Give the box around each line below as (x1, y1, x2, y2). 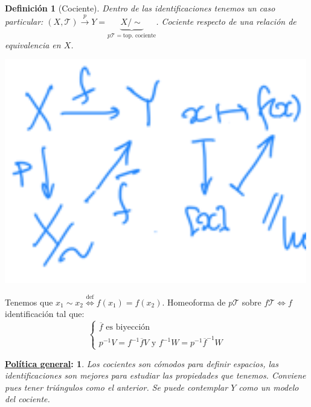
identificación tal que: (5, 307, 85, 320)
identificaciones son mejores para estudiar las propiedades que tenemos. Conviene (5, 369, 306, 382)
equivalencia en (5, 38, 61, 51)
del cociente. (5, 393, 50, 405)
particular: (5, 15, 43, 28)
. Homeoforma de (162, 295, 226, 308)
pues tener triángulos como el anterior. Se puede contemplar (5, 380, 228, 393)
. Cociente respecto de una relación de (156, 15, 297, 28)
